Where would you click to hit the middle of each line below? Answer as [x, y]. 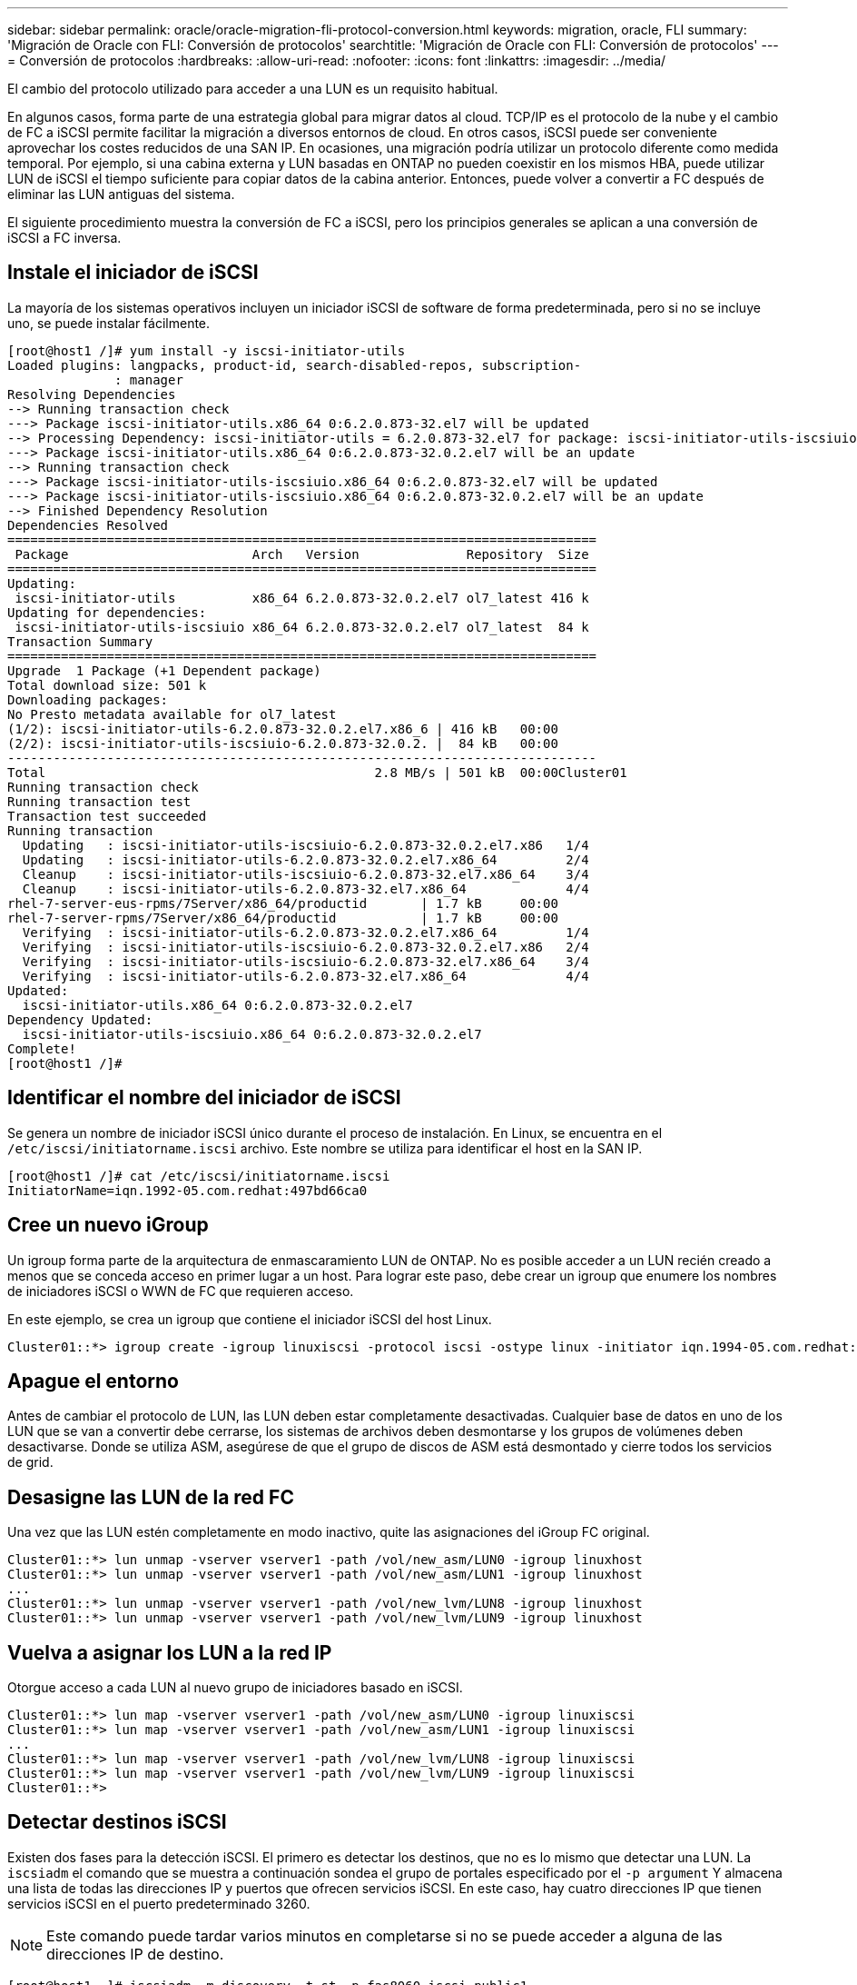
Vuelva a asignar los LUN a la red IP [170, 1652]
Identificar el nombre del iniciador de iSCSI [204, 1098]
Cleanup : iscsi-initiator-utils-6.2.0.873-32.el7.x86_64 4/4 [305, 888]
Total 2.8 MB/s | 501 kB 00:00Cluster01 [317, 772]
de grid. [30, 1462]
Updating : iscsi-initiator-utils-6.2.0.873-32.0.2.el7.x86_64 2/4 [305, 859]
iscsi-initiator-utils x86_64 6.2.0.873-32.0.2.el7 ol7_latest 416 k [302, 598]
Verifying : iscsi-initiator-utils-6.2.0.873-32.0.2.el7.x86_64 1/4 [305, 932]
